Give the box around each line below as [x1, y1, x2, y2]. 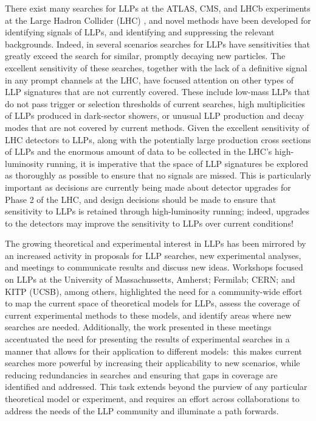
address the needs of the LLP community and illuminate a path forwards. [5, 404, 279, 417]
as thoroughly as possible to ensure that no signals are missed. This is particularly [5, 169, 311, 182]
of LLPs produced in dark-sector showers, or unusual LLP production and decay [5, 109, 304, 122]
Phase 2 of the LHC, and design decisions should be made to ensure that [5, 193, 276, 205]
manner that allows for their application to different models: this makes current [5, 344, 302, 357]
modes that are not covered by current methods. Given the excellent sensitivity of [5, 121, 309, 133]
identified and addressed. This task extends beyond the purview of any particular [5, 380, 307, 393]
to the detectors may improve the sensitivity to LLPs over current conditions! [5, 216, 294, 229]
